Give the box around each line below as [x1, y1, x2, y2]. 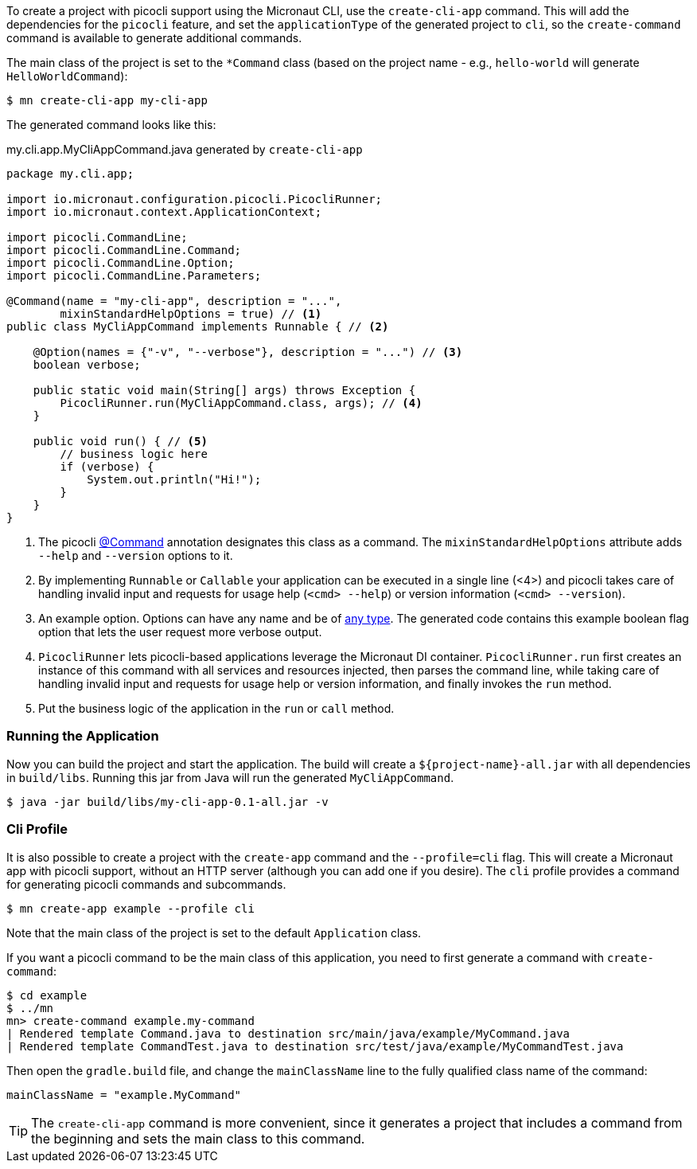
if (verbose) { [60, 460, 154, 473]
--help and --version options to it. [38, 549, 233, 562]
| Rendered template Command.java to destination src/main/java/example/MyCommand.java [6, 1026, 570, 1040]
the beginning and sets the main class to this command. [31, 1130, 365, 1147]
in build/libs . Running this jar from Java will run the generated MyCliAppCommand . [6, 770, 454, 784]
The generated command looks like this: [6, 118, 216, 131]
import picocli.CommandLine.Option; [6, 256, 235, 269]
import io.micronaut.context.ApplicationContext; [6, 205, 322, 218]
